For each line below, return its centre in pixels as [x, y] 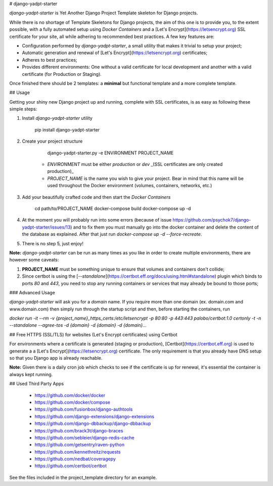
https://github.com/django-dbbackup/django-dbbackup [93, 424]
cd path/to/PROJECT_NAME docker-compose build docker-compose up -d [113, 208]
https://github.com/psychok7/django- [212, 220]
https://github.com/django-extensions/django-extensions [94, 416]
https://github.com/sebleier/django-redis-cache [84, 437]
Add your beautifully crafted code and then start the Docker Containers [96, 197]
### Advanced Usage [32, 292]
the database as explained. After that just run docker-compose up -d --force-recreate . [112, 234]
